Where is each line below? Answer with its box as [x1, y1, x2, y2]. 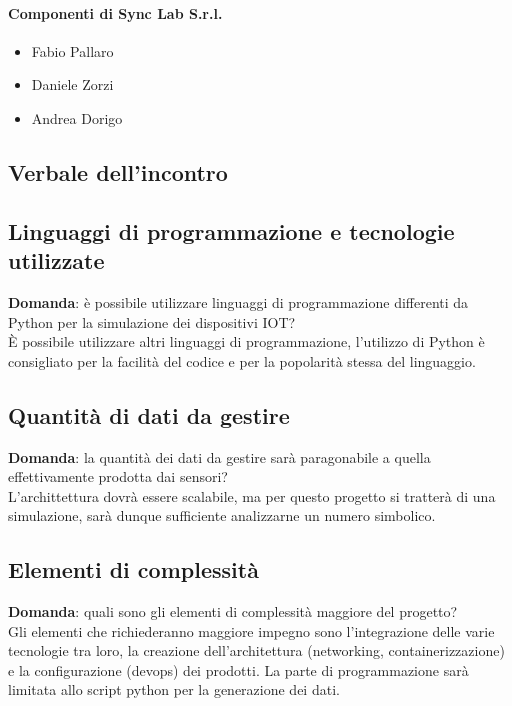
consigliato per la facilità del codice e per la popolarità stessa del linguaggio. [8, 350, 476, 371]
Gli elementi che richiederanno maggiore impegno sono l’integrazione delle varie [8, 620, 495, 641]
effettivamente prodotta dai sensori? [8, 466, 228, 487]
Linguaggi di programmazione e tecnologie [8, 215, 455, 246]
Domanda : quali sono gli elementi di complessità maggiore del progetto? [8, 601, 458, 622]
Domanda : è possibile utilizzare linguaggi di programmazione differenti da [8, 291, 469, 312]
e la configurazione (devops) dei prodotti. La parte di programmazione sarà [8, 659, 469, 680]
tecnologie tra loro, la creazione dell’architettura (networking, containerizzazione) [8, 640, 505, 661]
